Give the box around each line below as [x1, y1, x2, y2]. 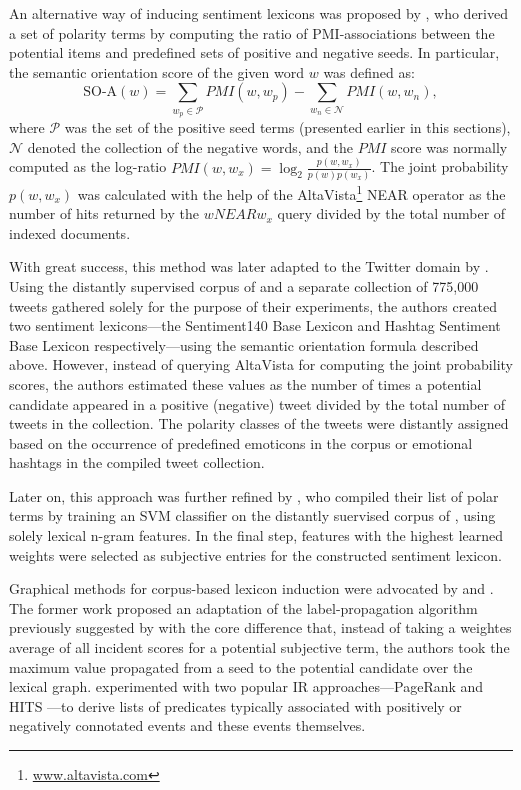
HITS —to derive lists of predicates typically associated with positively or [9, 695, 462, 716]
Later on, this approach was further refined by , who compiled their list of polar [9, 485, 499, 506]
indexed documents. [9, 222, 131, 243]
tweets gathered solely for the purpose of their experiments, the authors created [9, 295, 497, 316]
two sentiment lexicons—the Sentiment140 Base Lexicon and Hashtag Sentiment [9, 315, 501, 336]
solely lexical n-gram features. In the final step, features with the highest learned [9, 525, 504, 546]
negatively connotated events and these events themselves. [9, 715, 366, 736]
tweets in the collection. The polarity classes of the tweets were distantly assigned [9, 413, 509, 434]
